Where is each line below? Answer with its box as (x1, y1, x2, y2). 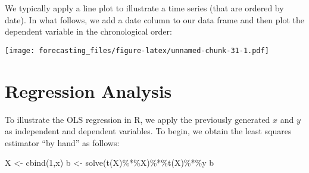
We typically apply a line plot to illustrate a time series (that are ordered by (5, 2, 284, 14)
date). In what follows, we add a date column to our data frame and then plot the (5, 13, 304, 26)
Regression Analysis (5, 78, 172, 103)
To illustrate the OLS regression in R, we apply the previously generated (5, 113, 270, 125)
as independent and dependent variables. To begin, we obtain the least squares (5, 125, 292, 137)
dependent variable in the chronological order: (5, 25, 172, 38)
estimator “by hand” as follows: (5, 136, 120, 149)
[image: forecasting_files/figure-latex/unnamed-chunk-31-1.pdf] (5, 46, 269, 55)
